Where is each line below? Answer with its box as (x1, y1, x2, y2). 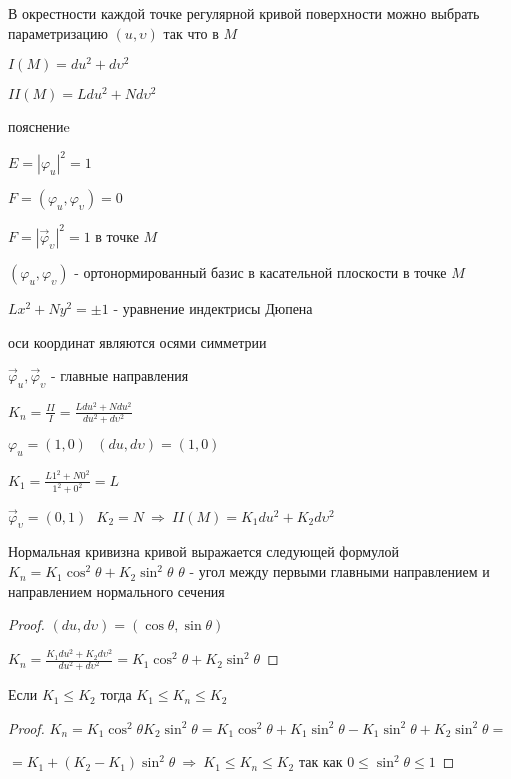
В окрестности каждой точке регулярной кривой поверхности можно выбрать (8, 3, 480, 23)
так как (298, 751, 343, 772)
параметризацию (8, 22, 108, 43)
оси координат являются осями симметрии (8, 331, 267, 352)
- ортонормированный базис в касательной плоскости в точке (74, 261, 447, 282)
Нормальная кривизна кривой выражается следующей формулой (8, 541, 399, 562)
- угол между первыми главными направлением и (189, 561, 490, 582)
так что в (163, 22, 219, 43)
